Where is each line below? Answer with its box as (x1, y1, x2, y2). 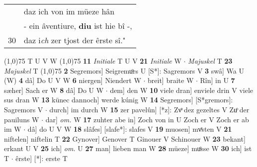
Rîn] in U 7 (200, 75, 235, 85)
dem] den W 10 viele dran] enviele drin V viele (110, 84, 253, 95)
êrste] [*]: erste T (15, 153, 68, 163)
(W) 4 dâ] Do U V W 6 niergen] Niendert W (4, 75, 141, 85)
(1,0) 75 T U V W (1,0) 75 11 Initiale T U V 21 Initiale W (4, 56, 181, 66)
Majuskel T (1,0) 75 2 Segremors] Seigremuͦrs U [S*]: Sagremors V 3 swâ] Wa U (4, 65, 244, 76)
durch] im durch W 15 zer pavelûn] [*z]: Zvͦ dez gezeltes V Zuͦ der (49, 104, 250, 114)
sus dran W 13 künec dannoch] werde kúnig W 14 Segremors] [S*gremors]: (4, 94, 233, 105)
